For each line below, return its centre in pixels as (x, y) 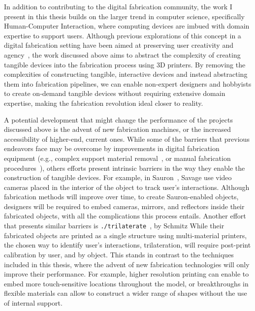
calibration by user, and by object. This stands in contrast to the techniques (119, 254)
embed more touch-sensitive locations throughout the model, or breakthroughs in (126, 283)
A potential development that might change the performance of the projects (118, 119)
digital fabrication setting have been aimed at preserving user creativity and (119, 45)
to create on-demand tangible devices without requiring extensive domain (115, 93)
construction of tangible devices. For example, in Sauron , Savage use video (118, 177)
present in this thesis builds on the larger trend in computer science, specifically (124, 16)
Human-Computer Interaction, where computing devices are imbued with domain (127, 26)
